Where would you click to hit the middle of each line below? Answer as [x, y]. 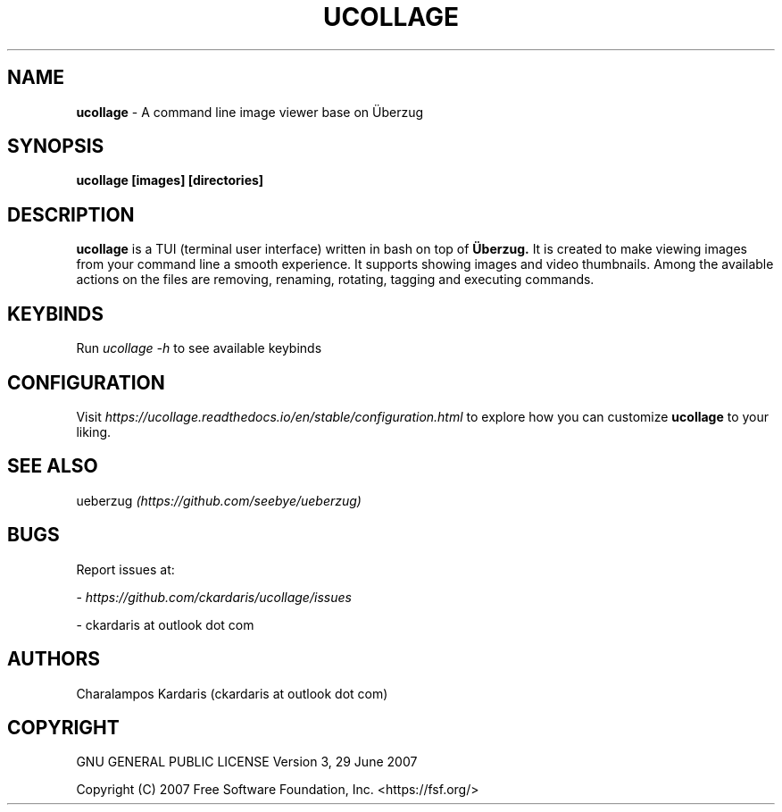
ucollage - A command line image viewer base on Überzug [250, 112]
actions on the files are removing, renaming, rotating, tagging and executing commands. [335, 280]
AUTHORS [54, 659]
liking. [94, 431]
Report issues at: [125, 569]
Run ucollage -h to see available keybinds [199, 348]
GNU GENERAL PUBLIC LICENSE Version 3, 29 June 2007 [247, 762]
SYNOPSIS [56, 146]
